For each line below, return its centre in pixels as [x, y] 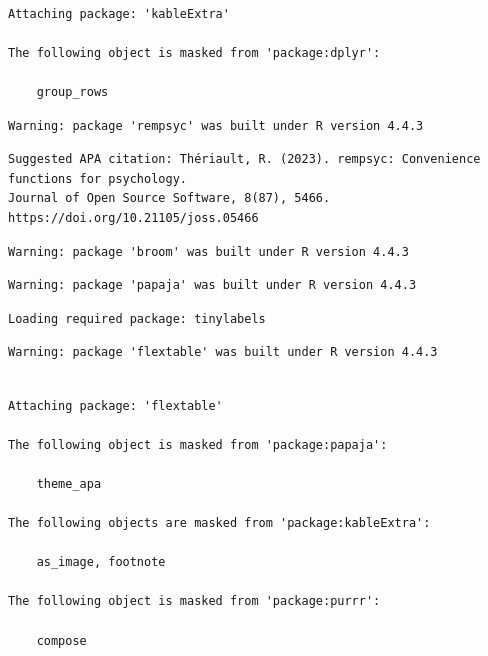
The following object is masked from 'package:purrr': [194, 601]
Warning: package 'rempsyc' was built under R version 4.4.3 [216, 125]
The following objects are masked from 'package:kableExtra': [219, 523]
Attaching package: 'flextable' [115, 405]
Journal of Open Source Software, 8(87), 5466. [169, 198]
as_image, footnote [101, 562]
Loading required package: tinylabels [137, 318]
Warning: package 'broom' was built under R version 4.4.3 [208, 251]
